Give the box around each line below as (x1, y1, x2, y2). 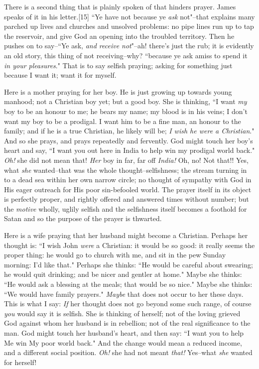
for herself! (4, 357, 37, 367)
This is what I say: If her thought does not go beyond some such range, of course (4, 298, 252, 309)
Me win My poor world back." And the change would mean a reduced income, (4, 337, 242, 348)
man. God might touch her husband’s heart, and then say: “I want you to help (4, 328, 244, 338)
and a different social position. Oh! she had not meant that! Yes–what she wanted (4, 347, 253, 358)
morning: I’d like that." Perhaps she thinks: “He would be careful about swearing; (4, 259, 253, 269)
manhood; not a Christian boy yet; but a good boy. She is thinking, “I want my (4, 96, 247, 107)
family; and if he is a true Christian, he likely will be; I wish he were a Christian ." (4, 125, 255, 136)
